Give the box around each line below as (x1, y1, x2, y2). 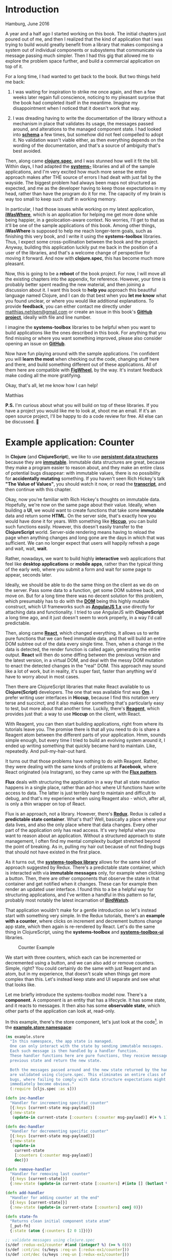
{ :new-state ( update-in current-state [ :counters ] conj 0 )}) (10, 1205, 143, 1210)
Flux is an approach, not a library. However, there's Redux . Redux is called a (5, 810, 166, 817)
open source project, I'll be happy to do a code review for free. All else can (5, 413, 163, 419)
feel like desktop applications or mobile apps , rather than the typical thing (5, 561, 163, 567)
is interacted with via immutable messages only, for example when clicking (5, 869, 165, 876)
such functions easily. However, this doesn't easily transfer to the (5, 523, 143, 530)
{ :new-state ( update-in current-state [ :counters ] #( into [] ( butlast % (10, 1181, 168, 1187)
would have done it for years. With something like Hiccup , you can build (5, 518, 157, 524)
